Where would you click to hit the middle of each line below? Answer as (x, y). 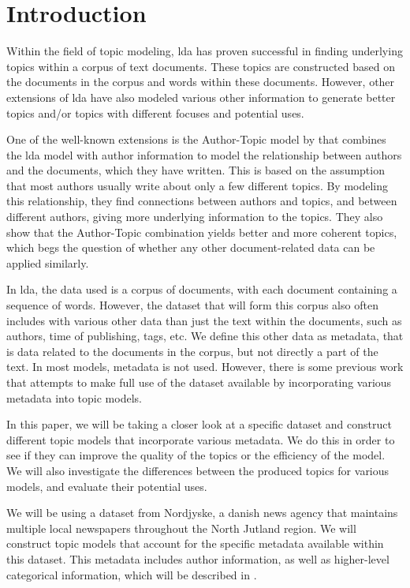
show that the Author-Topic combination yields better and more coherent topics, (202, 232)
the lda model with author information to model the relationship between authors (204, 154)
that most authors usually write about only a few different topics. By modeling (198, 185)
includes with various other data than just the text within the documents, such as (204, 320)
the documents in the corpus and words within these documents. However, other (201, 82)
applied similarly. (48, 262)
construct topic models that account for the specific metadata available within (195, 543)
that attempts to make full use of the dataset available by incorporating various (199, 382)
